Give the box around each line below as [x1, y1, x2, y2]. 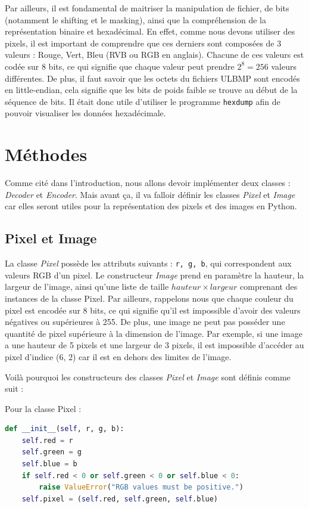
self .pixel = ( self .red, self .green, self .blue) [21, 494, 219, 503]
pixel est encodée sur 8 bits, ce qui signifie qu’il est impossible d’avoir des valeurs [5, 303, 301, 316]
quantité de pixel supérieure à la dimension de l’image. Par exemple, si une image [5, 327, 302, 339]
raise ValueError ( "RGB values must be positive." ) [39, 483, 244, 492]
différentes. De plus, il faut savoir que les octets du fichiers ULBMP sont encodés [5, 72, 300, 84]
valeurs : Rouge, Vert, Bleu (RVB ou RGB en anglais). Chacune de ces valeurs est [5, 48, 304, 61]
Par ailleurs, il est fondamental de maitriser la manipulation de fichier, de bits [5, 2, 289, 14]
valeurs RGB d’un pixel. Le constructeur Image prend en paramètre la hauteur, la [5, 268, 304, 281]
